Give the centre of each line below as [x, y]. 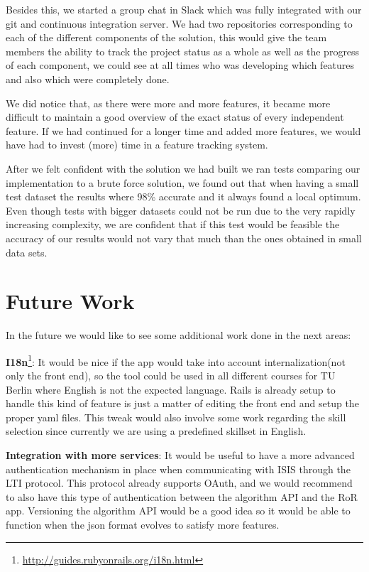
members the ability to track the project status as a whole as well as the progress [183, 51]
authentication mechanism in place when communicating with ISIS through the [178, 469]
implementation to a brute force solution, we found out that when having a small [182, 182]
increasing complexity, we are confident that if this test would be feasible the [173, 224]
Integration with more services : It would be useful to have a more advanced [180, 455]
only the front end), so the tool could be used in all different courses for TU [171, 376]
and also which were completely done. [88, 79]
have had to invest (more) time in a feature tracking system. [137, 145]
